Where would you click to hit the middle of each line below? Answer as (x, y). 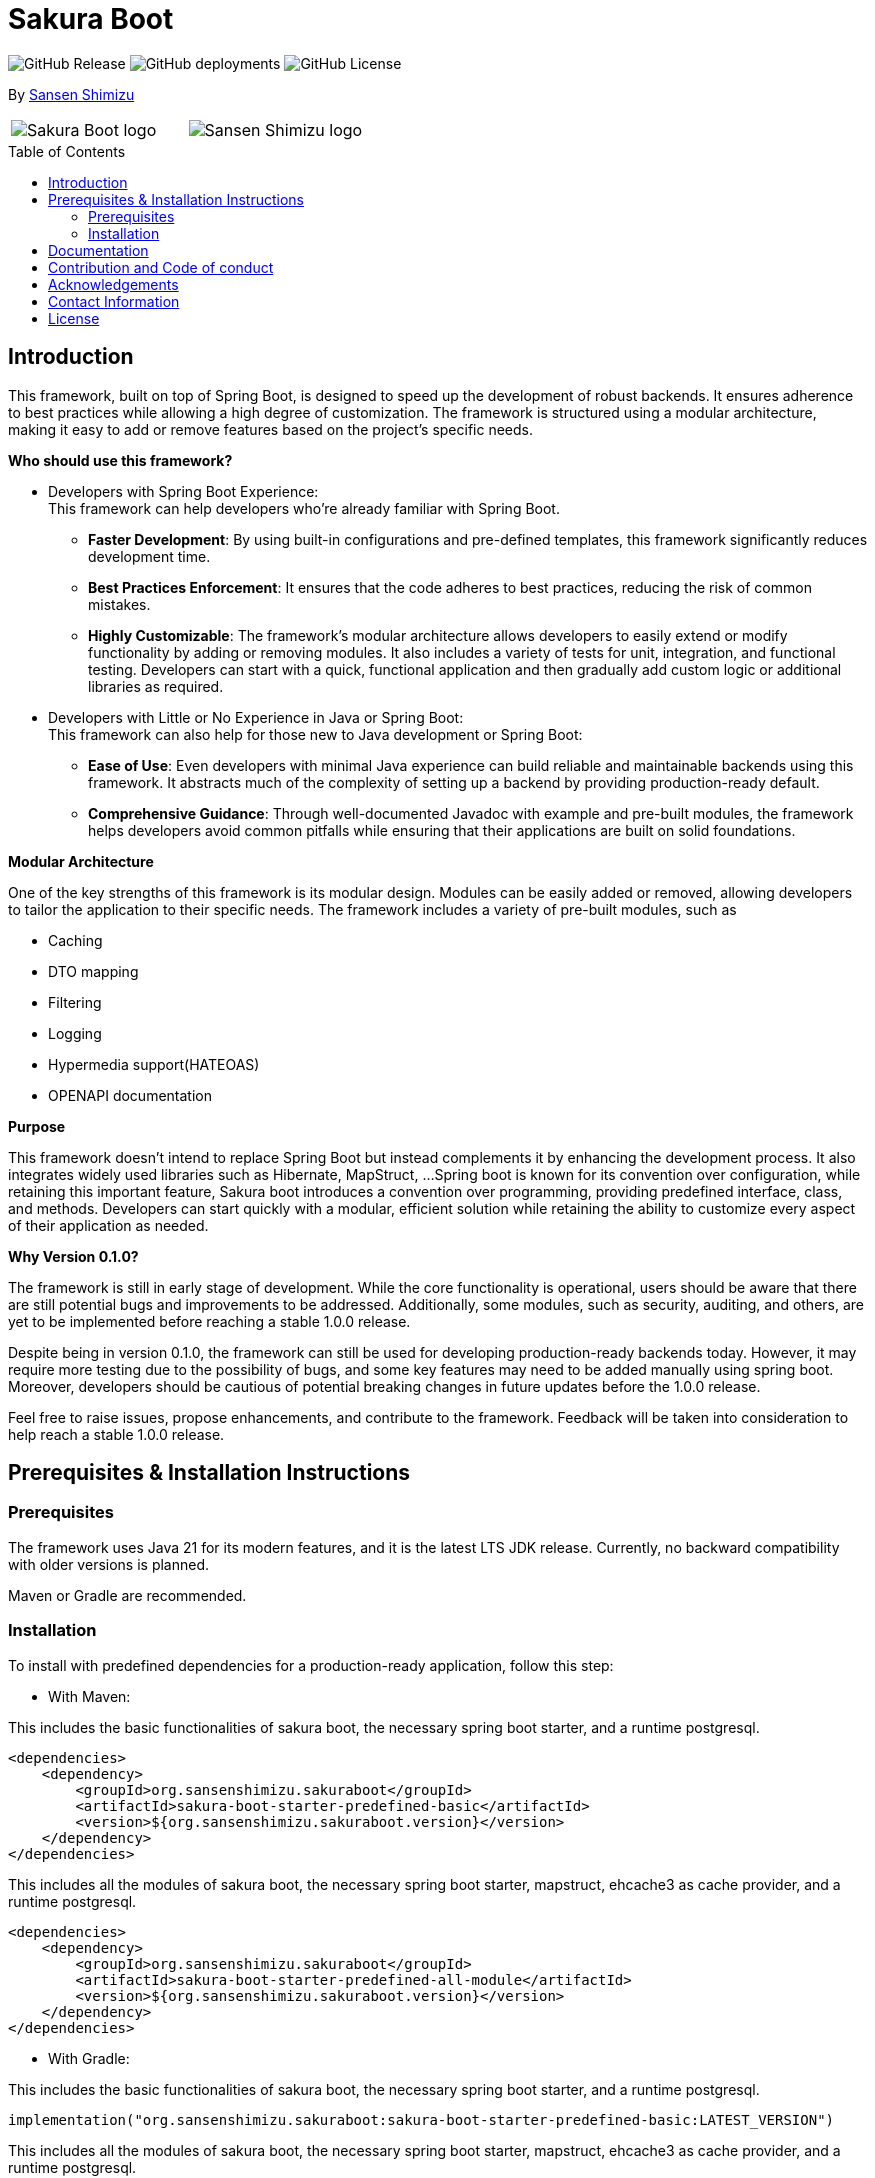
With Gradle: (89, 2058)
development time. (149, 556)
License (74, 318)
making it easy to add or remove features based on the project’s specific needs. (271, 429)
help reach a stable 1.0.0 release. (116, 1434)
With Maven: (89, 1696)
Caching (75, 940)
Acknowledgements (113, 284)
